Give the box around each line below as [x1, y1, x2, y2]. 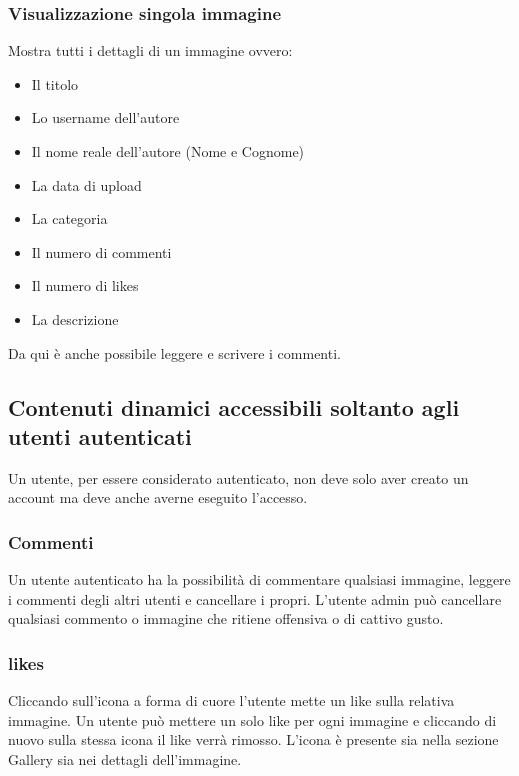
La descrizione [31, 308, 119, 329]
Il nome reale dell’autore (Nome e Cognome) [31, 141, 305, 161]
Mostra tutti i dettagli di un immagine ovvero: [8, 40, 293, 61]
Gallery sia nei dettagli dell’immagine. [8, 748, 242, 769]
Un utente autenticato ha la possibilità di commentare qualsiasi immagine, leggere [8, 569, 511, 590]
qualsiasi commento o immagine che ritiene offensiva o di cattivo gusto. [8, 608, 444, 629]
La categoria [31, 208, 108, 229]
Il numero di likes [31, 275, 139, 296]
